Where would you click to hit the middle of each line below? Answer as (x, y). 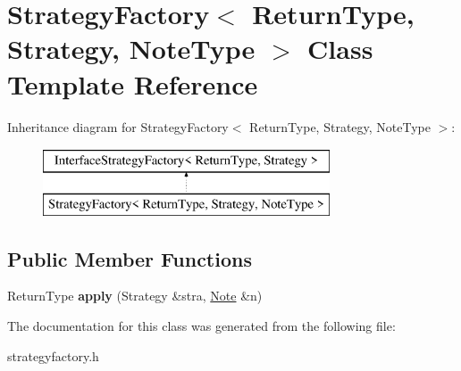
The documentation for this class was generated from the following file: (201, 326)
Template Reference (133, 83)
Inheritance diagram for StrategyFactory (118, 126)
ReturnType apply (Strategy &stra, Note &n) (135, 296)
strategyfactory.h (53, 355)
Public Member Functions (130, 258)
